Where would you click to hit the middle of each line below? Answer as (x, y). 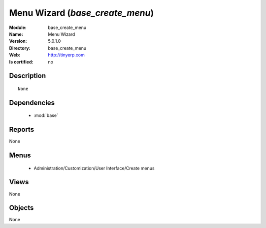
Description (28, 76)
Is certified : (21, 62)
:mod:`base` (46, 115)
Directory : (20, 48)
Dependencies (32, 102)
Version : (18, 41)
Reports (22, 129)
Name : (16, 34)
